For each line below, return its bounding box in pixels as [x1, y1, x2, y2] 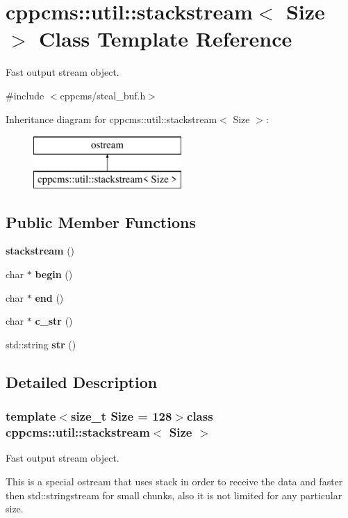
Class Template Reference [39, 24, 292, 53]
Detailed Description [6, 371, 158, 392]
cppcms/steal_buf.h [60, 88, 146, 102]
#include [6, 88, 44, 102]
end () [35, 290, 64, 305]
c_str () [35, 314, 73, 328]
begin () [35, 267, 73, 282]
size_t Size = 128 [70, 407, 172, 425]
